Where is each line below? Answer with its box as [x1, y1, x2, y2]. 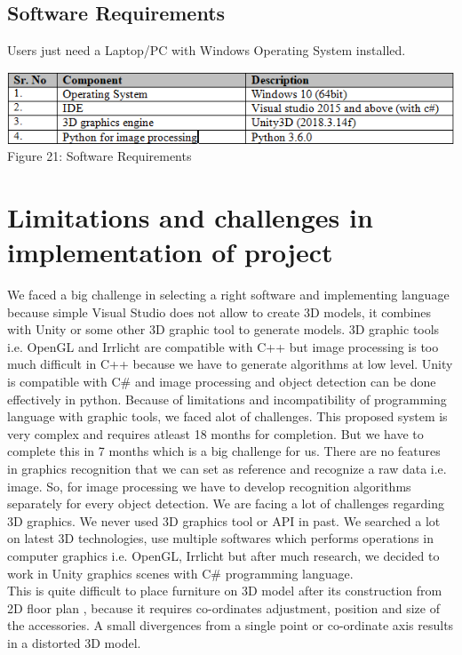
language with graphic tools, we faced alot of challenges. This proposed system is [7, 407, 448, 426]
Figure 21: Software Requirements [7, 147, 192, 165]
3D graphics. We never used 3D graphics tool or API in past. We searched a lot [7, 511, 441, 530]
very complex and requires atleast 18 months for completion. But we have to [7, 424, 424, 443]
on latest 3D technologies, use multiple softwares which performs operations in [7, 529, 434, 547]
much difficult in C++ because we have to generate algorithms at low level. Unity [7, 355, 453, 373]
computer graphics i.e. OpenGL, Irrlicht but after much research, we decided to [7, 547, 440, 564]
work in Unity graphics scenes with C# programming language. [7, 563, 354, 582]
